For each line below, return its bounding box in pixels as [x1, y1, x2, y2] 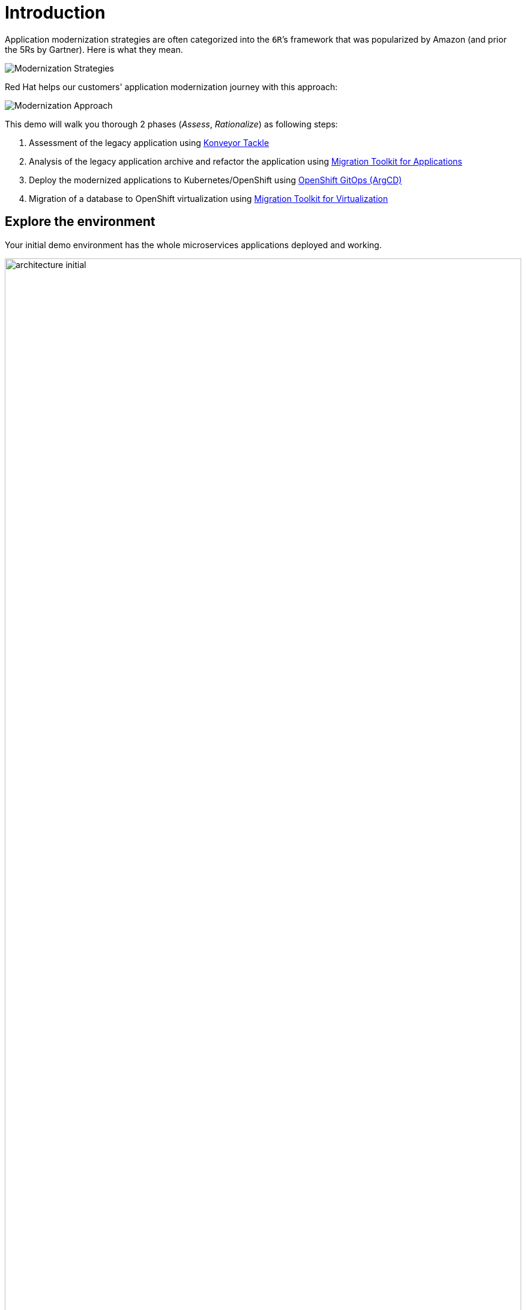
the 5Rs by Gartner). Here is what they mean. [5, 44, 183, 55]
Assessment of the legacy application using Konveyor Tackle [29, 137, 269, 148]
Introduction [5, 2, 106, 23]
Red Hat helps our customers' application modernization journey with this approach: [5, 81, 338, 92]
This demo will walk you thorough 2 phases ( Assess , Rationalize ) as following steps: [5, 118, 338, 129]
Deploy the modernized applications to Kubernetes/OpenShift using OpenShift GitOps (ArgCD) [29, 174, 402, 185]
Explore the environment [5, 214, 156, 230]
